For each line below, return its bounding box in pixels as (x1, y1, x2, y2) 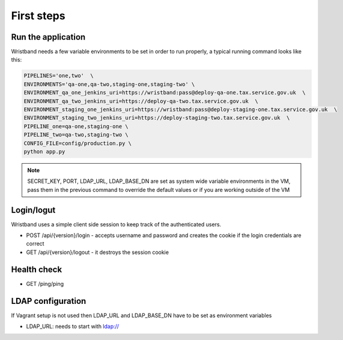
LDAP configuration (11, 295, 87, 306)
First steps (11, 9, 65, 22)
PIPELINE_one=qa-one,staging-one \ (23, 123, 129, 129)
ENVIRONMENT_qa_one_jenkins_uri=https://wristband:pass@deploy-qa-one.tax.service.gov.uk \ (23, 89, 306, 96)
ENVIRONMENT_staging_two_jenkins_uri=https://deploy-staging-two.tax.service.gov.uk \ (23, 114, 290, 122)
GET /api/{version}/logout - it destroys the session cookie (26, 249, 169, 256)
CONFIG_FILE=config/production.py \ (23, 140, 132, 147)
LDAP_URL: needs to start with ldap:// (26, 323, 120, 330)
